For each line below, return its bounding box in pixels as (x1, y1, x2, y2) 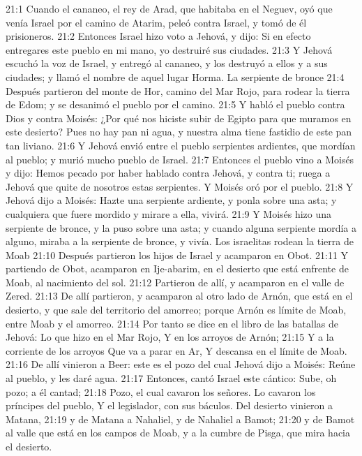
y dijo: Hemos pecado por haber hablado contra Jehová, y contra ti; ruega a (6, 166, 331, 180)
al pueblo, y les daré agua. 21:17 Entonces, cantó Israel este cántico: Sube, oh (6, 371, 337, 385)
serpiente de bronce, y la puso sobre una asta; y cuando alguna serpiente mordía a (6, 220, 357, 235)
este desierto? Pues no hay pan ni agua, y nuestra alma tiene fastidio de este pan (6, 124, 352, 139)
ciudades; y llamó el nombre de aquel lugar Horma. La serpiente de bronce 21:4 (6, 69, 345, 84)
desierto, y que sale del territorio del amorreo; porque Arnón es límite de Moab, (6, 302, 347, 317)
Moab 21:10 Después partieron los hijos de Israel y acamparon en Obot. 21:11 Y (6, 247, 349, 262)
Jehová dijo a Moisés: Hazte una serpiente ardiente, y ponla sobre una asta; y (6, 193, 337, 207)
